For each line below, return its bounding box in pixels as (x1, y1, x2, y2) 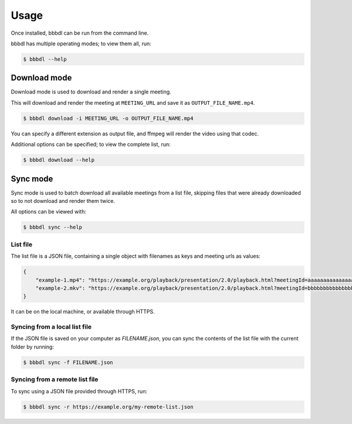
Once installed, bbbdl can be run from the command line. (11, 29, 149, 36)
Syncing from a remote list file (11, 375, 99, 383)
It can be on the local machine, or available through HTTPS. (11, 308, 155, 315)
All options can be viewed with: (11, 208, 86, 215)
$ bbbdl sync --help (23, 224, 82, 231)
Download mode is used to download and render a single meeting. (11, 88, 171, 95)
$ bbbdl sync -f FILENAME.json (23, 359, 114, 366)
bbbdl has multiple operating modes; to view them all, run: (11, 40, 152, 47)
